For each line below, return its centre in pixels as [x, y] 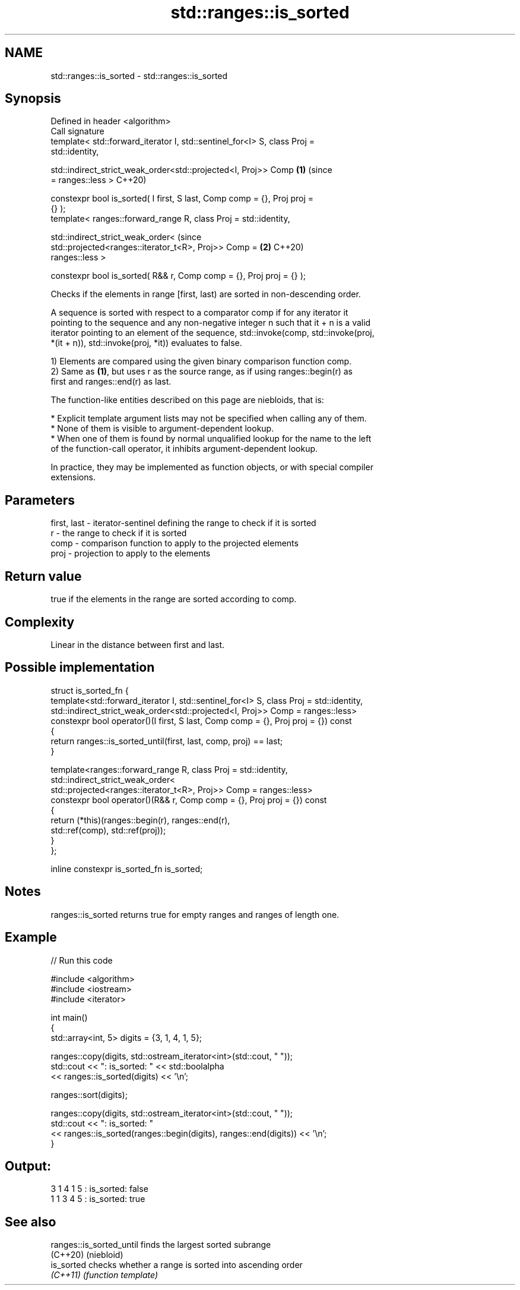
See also [31, 1222]
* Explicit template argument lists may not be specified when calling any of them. [209, 419]
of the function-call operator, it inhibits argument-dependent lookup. [184, 449]
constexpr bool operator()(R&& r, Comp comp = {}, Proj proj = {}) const [189, 800]
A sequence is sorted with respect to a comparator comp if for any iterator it [199, 313]
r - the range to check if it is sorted [119, 533]
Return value [43, 576]
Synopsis [33, 99]
